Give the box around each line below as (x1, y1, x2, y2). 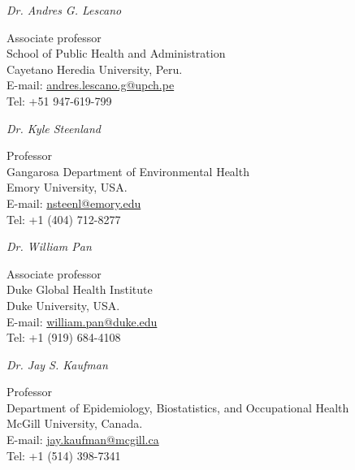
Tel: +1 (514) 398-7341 (6, 446, 121, 464)
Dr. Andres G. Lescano (6, 2, 122, 18)
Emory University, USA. (6, 179, 128, 196)
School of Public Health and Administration (6, 45, 226, 62)
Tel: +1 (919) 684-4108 (6, 329, 121, 346)
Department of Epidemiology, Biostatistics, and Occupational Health (6, 399, 349, 416)
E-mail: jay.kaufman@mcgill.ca (6, 431, 159, 448)
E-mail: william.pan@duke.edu (6, 313, 158, 330)
